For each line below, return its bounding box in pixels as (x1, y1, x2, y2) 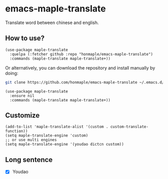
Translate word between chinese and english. (5, 19, 99, 25)
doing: (5, 70, 18, 76)
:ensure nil (9, 93, 35, 98)
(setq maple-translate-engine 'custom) (5, 133, 88, 138)
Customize (5, 111, 40, 120)
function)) (5, 128, 28, 134)
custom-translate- (110, 124, 149, 129)
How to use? (5, 34, 45, 42)
